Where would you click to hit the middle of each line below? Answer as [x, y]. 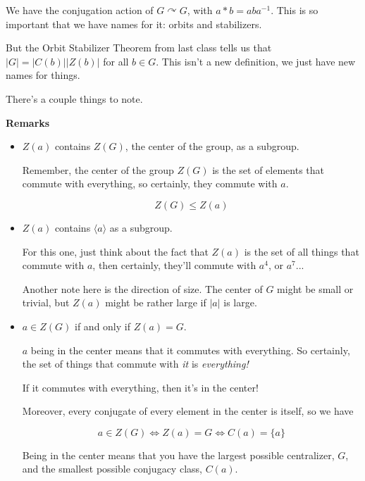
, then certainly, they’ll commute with [174, 265]
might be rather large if [156, 302]
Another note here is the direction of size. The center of [142, 288]
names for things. [43, 75]
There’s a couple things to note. [74, 98]
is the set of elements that [268, 169]
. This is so [295, 10]
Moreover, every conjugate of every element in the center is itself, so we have [188, 411]
